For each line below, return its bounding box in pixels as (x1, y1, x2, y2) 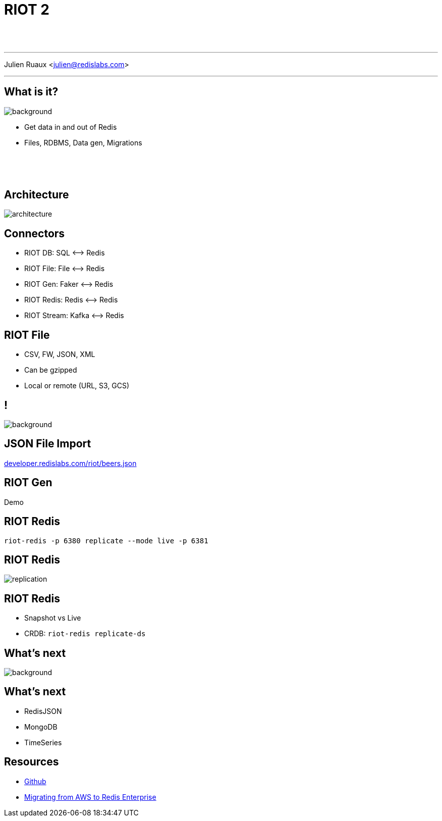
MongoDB (24, 722, 58, 731)
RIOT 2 (4, 1, 49, 18)
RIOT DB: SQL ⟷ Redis (24, 248, 105, 258)
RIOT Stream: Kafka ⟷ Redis (24, 311, 124, 320)
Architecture (4, 188, 69, 201)
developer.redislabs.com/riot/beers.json (4, 458, 137, 468)
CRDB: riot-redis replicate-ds (24, 629, 146, 638)
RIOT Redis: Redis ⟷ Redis (24, 295, 118, 304)
